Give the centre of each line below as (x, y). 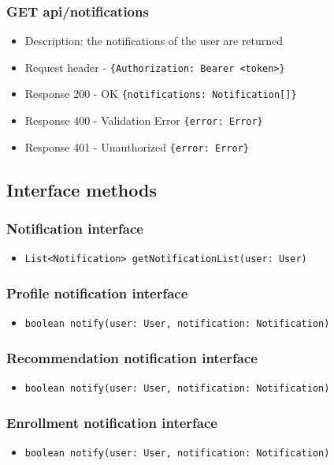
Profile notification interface (97, 293)
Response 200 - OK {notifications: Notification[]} (161, 94)
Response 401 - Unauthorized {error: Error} (137, 146)
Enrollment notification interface (112, 422)
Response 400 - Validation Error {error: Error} (144, 120)
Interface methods (82, 189)
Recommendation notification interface (132, 357)
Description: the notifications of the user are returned (154, 41)
